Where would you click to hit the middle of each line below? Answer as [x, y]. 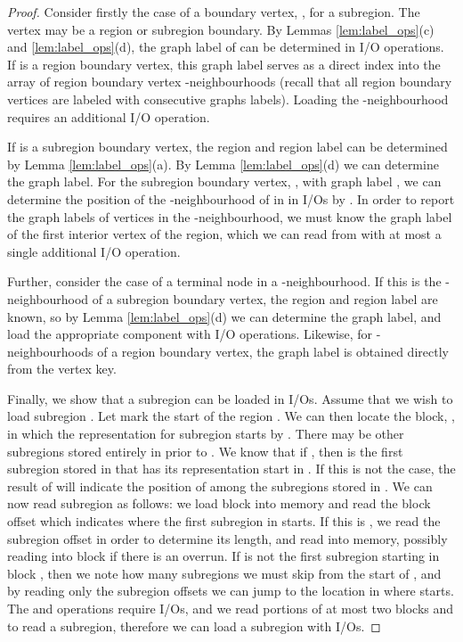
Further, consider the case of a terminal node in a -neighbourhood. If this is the [224, 281]
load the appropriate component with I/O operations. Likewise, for [190, 334]
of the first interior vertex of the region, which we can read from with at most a [224, 234]
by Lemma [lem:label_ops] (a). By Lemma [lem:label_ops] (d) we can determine [223, 164]
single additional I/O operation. [94, 251]
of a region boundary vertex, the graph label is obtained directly [273, 351]
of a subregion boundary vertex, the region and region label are [265, 298]
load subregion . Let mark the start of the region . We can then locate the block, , [231, 416]
